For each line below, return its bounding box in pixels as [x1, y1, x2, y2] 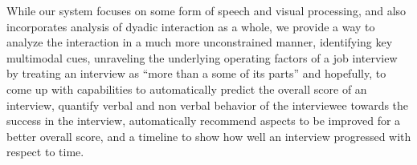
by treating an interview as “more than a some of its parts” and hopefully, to [6, 65, 386, 82]
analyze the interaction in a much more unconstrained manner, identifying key [6, 34, 393, 50]
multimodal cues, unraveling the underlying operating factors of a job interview [6, 49, 398, 66]
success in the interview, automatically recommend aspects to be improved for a [6, 112, 401, 129]
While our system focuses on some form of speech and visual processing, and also [6, 2, 407, 18]
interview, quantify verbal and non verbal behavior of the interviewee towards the [6, 96, 409, 113]
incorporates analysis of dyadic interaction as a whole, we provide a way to [6, 18, 375, 34]
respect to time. [6, 143, 84, 160]
